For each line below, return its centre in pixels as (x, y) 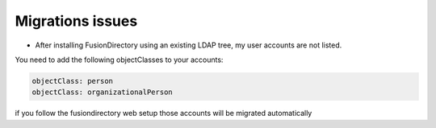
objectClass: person (72, 81)
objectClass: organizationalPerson (102, 92)
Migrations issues (76, 21)
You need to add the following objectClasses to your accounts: (119, 60)
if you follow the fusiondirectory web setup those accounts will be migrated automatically (163, 114)
